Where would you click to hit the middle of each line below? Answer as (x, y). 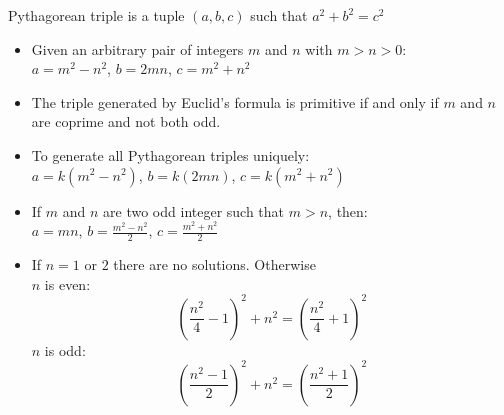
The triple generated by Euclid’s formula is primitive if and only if (235, 101)
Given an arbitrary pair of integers (137, 48)
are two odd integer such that (194, 210)
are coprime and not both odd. (126, 121)
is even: (67, 283)
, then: (348, 210)
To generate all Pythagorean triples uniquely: (170, 154)
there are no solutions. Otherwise (214, 263)
